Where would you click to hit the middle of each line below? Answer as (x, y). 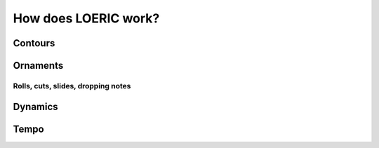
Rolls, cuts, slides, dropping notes (72, 86)
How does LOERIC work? (86, 18)
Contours (34, 43)
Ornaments (38, 66)
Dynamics (36, 106)
